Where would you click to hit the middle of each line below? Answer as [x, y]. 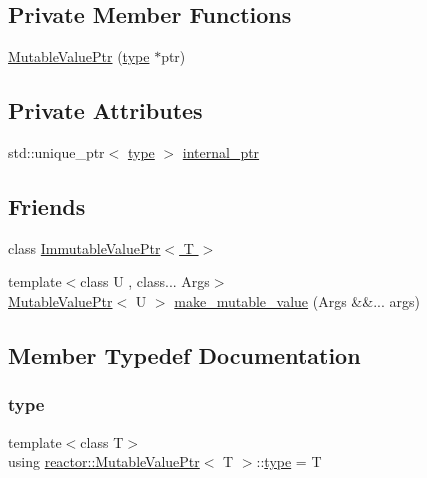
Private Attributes [105, 110]
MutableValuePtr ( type [79, 56]
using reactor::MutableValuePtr [104, 461]
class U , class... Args [145, 281]
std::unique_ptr [56, 152]
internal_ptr [221, 152]
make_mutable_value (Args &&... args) [297, 300]
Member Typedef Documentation [184, 354]
